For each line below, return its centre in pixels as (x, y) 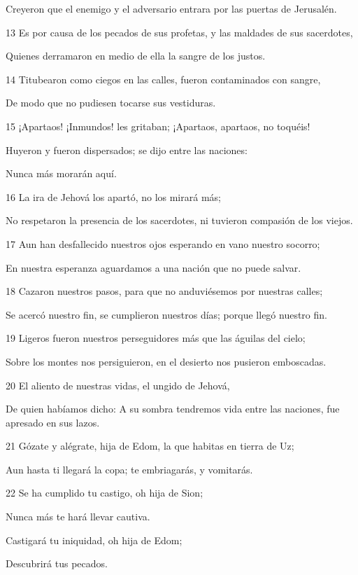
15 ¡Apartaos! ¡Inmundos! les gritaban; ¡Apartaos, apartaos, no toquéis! (158, 126)
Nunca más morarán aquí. (61, 173)
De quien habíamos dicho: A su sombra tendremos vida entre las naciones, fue (173, 409)
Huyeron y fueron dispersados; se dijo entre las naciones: (127, 150)
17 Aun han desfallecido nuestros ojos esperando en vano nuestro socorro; (163, 243)
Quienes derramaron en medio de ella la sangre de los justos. (136, 56)
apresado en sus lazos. (53, 422)
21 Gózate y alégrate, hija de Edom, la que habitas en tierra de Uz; (150, 446)
